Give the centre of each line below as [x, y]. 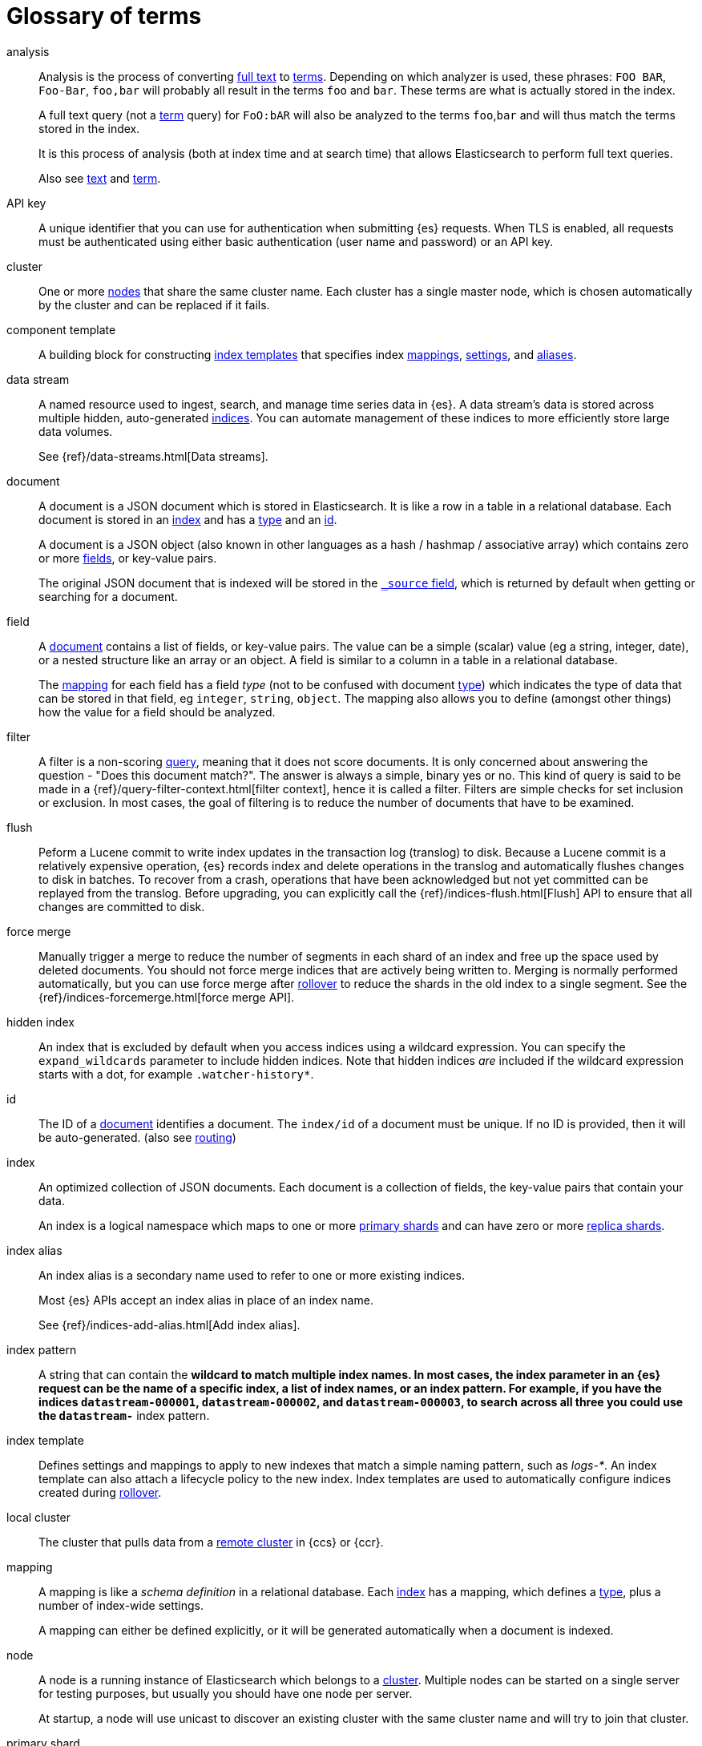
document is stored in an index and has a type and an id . [188, 519]
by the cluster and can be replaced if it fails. [154, 304]
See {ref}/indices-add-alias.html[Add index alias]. [169, 1325]
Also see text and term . [100, 178]
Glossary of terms [104, 16]
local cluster [39, 1517]
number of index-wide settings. [121, 1605]
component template [61, 329]
